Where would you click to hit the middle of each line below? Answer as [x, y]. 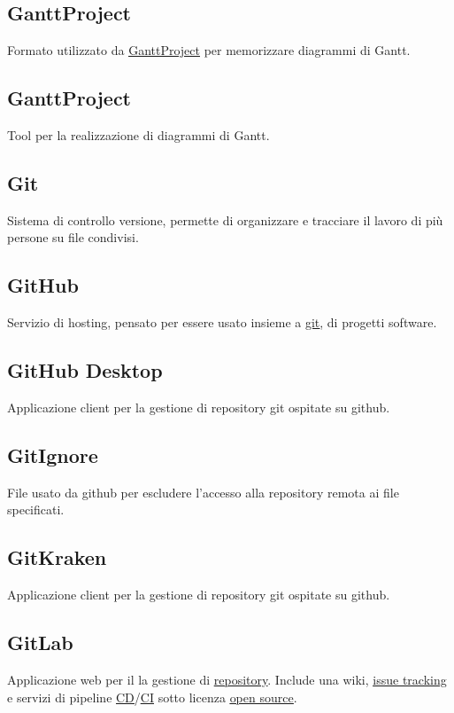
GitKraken [57, 557]
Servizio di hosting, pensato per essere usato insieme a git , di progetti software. [222, 322]
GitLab [40, 642]
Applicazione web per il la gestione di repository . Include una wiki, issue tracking [227, 679]
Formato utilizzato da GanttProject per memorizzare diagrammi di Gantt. [209, 50]
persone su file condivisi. [73, 237]
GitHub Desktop [85, 370]
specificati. [36, 509]
